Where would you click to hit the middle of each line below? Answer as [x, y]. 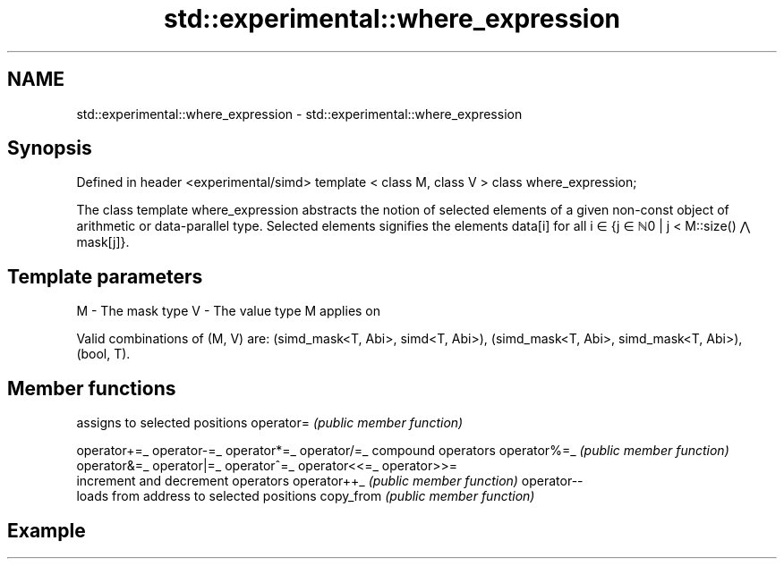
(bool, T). [103, 354]
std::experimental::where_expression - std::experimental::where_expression [299, 114]
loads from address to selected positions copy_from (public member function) [306, 496]
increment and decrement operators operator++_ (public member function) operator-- [330, 481]
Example [47, 530]
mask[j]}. [103, 242]
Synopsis [50, 148]
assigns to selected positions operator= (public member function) [270, 423]
